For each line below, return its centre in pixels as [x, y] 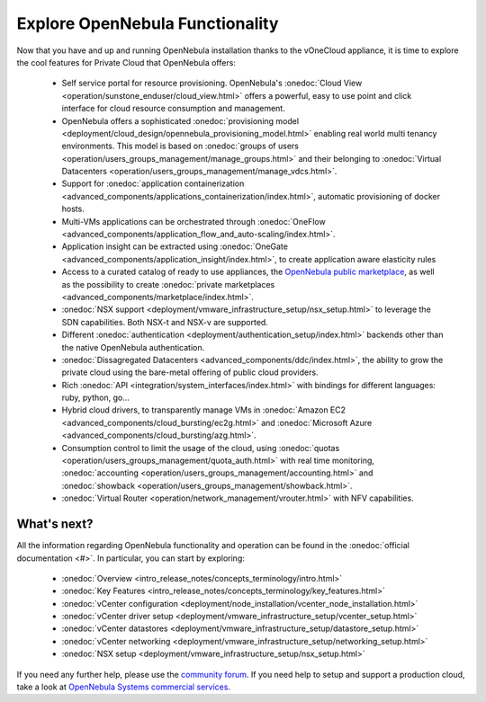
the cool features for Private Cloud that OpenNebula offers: [126, 62]
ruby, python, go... [96, 398]
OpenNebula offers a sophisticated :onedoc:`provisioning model [180, 120]
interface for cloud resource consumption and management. [173, 109]
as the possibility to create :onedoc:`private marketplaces [168, 284]
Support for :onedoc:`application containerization [153, 183]
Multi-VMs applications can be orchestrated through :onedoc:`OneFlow [193, 221]
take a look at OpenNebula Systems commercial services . [124, 687]
